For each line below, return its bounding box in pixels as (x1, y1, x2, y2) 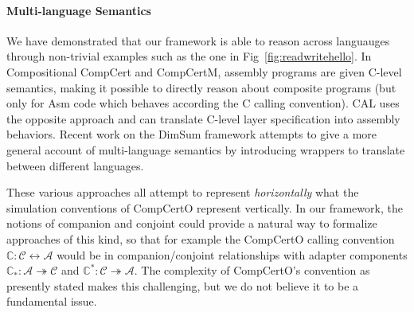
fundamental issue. (6, 293, 97, 310)
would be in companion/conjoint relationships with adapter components (57, 246, 408, 263)
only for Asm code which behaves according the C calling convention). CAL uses (6, 95, 400, 111)
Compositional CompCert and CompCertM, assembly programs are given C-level (6, 63, 402, 80)
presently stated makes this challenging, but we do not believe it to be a (6, 277, 359, 294)
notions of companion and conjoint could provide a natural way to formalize (6, 215, 377, 232)
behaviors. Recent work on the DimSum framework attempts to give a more (6, 126, 377, 142)
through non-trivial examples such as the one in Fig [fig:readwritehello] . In (6, 48, 372, 64)
